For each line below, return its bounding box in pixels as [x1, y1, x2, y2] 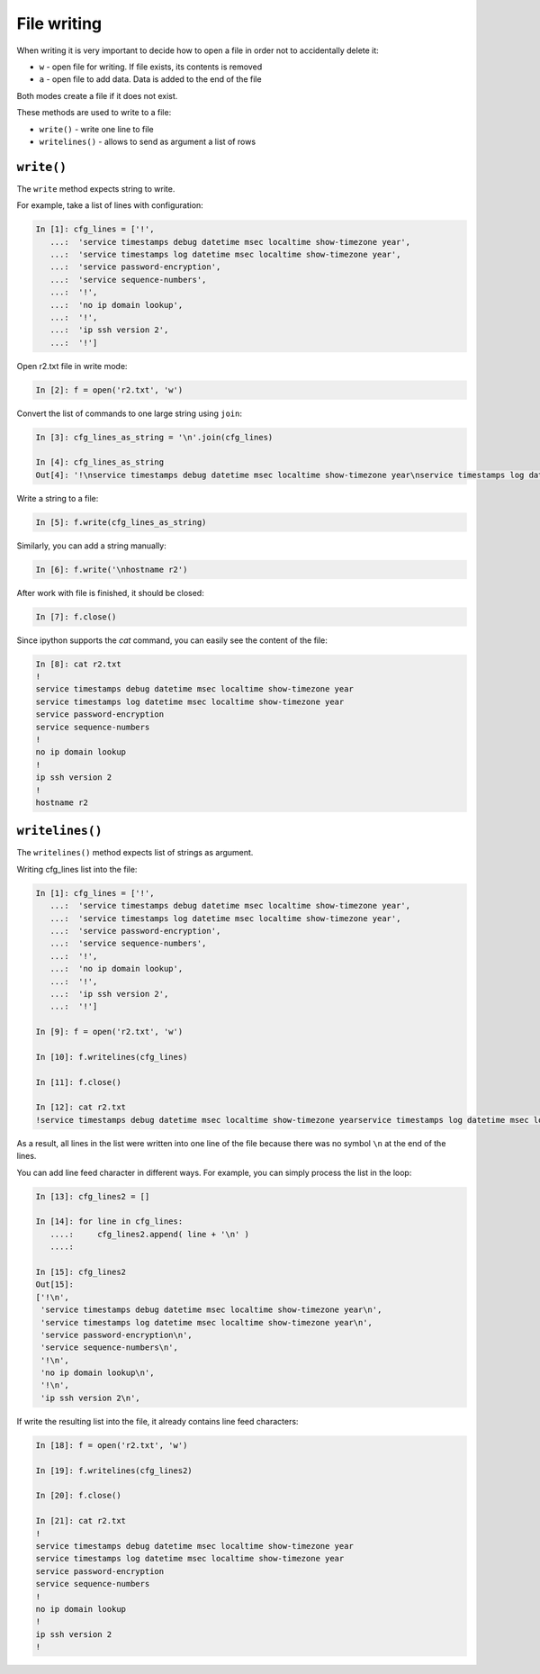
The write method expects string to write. [16, 183, 175, 194]
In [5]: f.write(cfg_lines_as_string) [35, 517, 207, 527]
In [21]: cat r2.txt [35, 1516, 126, 1526]
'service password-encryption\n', [40, 1329, 193, 1340]
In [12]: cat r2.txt [35, 1102, 126, 1112]
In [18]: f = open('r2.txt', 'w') [35, 1440, 188, 1450]
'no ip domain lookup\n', [40, 1368, 155, 1378]
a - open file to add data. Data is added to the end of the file [39, 74, 262, 85]
